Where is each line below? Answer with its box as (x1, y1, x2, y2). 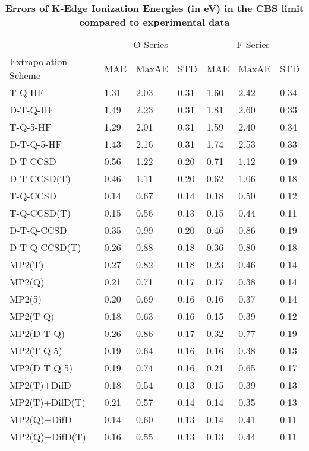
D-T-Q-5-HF (10, 137, 62, 151)
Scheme (10, 68, 40, 82)
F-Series (236, 37, 270, 51)
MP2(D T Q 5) (10, 361, 73, 374)
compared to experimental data (79, 15, 230, 28)
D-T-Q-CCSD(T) (10, 240, 81, 254)
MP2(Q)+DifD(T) (10, 430, 86, 443)
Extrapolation (10, 55, 68, 68)
